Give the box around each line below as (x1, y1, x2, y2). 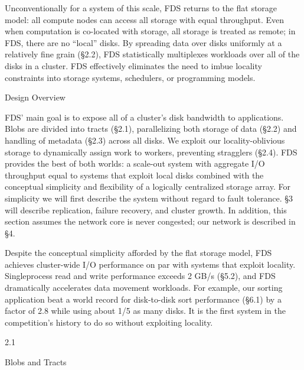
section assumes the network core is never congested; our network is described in (5, 215, 296, 228)
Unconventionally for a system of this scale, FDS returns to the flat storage (5, 2, 277, 14)
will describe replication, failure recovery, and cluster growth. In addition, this (5, 203, 287, 216)
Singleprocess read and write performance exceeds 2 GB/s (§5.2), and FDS (5, 270, 276, 282)
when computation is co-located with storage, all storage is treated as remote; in (5, 25, 296, 37)
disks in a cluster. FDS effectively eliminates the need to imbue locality (5, 59, 262, 72)
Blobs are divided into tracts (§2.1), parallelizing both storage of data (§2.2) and (5, 122, 297, 135)
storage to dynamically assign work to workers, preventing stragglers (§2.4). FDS (5, 145, 298, 158)
